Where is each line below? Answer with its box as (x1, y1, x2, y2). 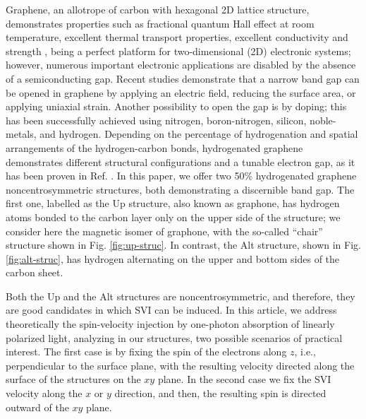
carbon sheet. (6, 265, 63, 280)
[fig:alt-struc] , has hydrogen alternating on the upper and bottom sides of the (6, 251, 340, 266)
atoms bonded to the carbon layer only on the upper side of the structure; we (6, 209, 341, 224)
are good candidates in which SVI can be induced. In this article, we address (6, 302, 337, 317)
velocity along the (6, 386, 83, 401)
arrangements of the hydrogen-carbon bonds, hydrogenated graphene (6, 140, 303, 155)
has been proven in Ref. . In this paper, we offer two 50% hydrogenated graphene (6, 168, 357, 183)
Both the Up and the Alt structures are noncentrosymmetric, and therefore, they (6, 288, 355, 303)
